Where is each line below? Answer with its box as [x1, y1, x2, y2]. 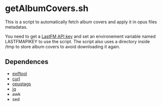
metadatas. [5, 24, 28, 30]
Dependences [5, 58, 49, 66]
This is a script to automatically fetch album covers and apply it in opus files [5, 19, 157, 25]
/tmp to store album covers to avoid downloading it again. [5, 44, 121, 49]
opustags [12, 81, 31, 87]
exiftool [12, 71, 28, 76]
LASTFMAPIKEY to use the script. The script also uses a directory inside [5, 38, 150, 44]
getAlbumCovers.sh [5, 3, 89, 14]
